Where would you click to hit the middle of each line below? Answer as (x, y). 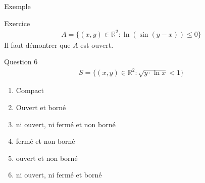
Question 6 (21, 62)
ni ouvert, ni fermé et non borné (66, 124)
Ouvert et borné (41, 107)
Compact (30, 90)
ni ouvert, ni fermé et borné (59, 175)
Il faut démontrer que (37, 44)
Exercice (17, 23)
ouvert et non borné (47, 158)
